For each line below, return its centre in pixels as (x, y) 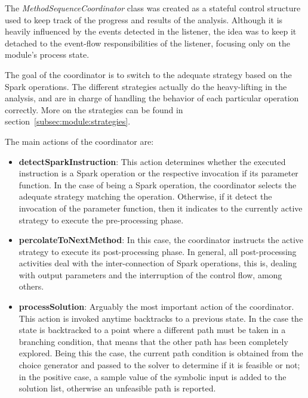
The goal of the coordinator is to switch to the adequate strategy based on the (148, 74)
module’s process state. (47, 55)
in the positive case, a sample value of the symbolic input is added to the (153, 376)
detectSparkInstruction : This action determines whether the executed (152, 161)
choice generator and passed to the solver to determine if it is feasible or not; (159, 365)
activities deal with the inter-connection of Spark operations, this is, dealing (158, 263)
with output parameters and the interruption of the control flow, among (150, 274)
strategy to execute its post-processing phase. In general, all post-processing (158, 251)
